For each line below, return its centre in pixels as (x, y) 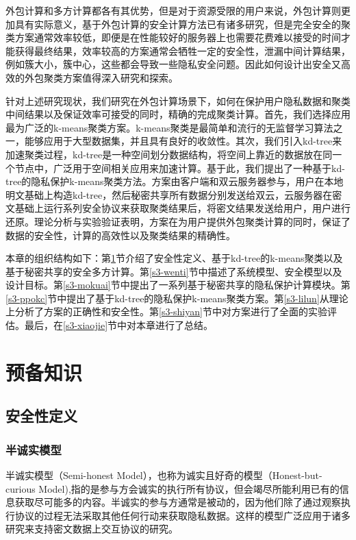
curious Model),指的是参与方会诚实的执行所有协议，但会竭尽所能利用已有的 (173, 488)
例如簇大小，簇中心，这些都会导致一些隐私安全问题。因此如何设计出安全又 (173, 64)
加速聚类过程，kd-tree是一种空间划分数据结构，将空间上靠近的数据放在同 (169, 154)
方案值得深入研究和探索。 (120, 77)
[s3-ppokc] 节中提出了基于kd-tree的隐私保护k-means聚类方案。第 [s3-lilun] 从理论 (177, 298)
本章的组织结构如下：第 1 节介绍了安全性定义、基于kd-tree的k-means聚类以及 (174, 258)
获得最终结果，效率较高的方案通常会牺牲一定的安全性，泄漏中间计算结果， (182, 50)
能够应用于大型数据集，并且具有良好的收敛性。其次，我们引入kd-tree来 (183, 141)
